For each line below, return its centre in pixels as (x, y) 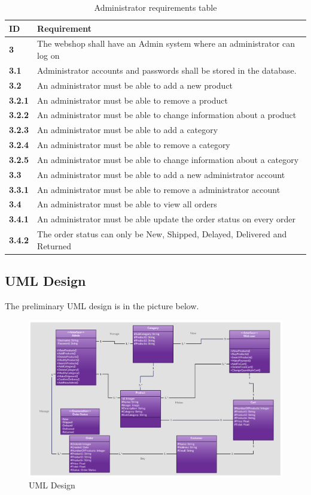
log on (48, 55)
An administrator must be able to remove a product (132, 100)
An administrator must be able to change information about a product (167, 115)
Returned (54, 245)
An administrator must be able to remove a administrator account (159, 189)
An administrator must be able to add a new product (135, 85)
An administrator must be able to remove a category (134, 145)
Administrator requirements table (155, 7)
